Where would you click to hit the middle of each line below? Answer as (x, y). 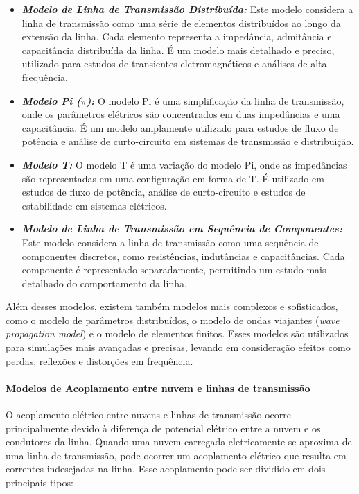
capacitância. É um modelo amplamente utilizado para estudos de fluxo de (180, 127)
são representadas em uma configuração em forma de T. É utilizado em (173, 178)
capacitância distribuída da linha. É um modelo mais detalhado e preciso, (178, 50)
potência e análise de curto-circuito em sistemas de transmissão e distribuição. (188, 141)
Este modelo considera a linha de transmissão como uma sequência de (170, 242)
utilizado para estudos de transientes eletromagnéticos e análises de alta (174, 63)
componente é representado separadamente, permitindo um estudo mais (174, 270)
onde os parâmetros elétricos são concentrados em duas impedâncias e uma (181, 114)
